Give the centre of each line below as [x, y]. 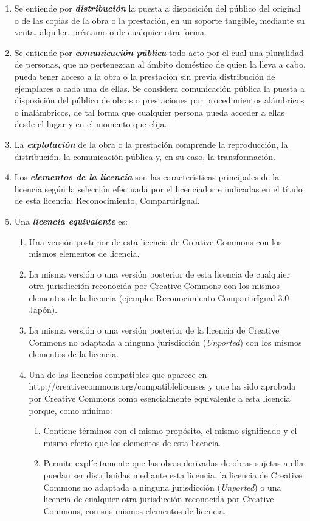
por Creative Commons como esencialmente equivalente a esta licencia [160, 398]
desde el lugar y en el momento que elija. [91, 124]
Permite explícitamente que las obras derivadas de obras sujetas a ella [174, 463]
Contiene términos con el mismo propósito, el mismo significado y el [170, 431]
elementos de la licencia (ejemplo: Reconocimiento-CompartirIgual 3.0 [159, 297]
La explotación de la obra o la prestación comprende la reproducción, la [151, 144]
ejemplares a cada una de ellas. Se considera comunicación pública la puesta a [159, 88]
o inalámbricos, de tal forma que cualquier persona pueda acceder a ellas [149, 112]
